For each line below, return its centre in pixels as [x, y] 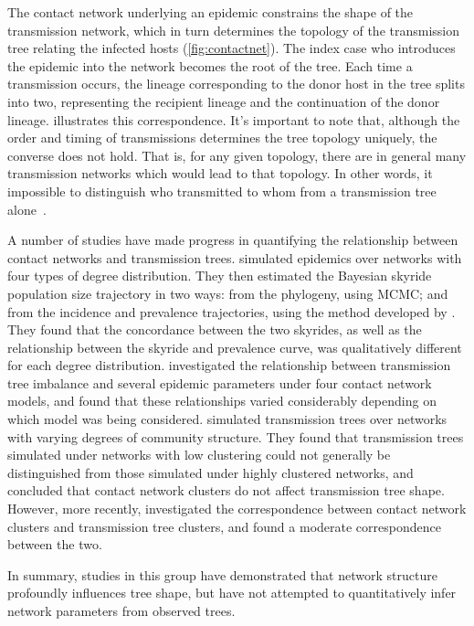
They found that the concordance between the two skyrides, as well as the [215, 329]
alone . [27, 209]
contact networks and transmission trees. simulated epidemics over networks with [235, 257]
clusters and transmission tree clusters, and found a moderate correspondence [224, 526]
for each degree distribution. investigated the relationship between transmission [229, 365]
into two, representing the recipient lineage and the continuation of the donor [224, 101]
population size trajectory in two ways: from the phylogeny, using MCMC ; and [228, 293]
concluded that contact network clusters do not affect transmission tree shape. [226, 490]
